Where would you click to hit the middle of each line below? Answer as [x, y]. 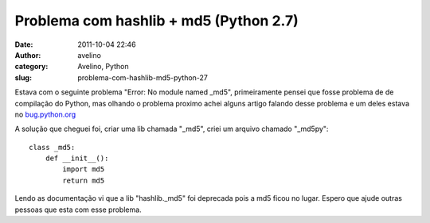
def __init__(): [77, 158]
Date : [24, 44]
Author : [28, 55]
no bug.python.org [45, 114]
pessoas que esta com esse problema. [78, 210]
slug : [23, 77]
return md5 [84, 180]
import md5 [84, 169]
